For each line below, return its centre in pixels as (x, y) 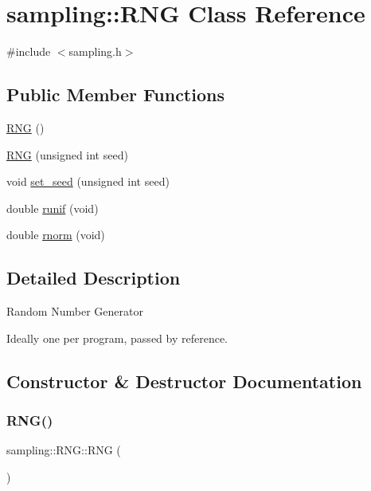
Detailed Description (94, 278)
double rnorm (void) (56, 235)
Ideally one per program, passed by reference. (117, 338)
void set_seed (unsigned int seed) (88, 181)
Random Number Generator (75, 311)
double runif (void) (53, 208)
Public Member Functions (115, 94)
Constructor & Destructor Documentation (184, 381)
